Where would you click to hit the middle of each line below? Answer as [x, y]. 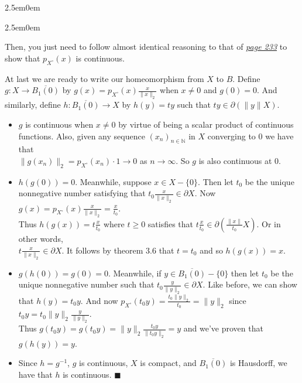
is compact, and [168, 363]
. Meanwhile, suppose [113, 181]
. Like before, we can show [250, 284]
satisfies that [171, 223]
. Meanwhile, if [135, 273]
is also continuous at [235, 161]
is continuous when [59, 124]
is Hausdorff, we [258, 363]
